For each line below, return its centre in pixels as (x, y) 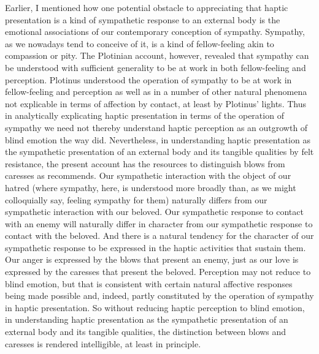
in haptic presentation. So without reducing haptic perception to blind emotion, (155, 307)
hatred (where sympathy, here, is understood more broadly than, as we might (151, 187)
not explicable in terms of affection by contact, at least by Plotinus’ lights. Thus (156, 103)
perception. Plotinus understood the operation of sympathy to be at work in (148, 79)
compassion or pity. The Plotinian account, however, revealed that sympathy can (157, 55)
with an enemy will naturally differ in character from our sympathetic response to (159, 223)
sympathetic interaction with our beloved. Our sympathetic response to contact (154, 212)
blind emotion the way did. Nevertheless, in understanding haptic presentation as (158, 139)
